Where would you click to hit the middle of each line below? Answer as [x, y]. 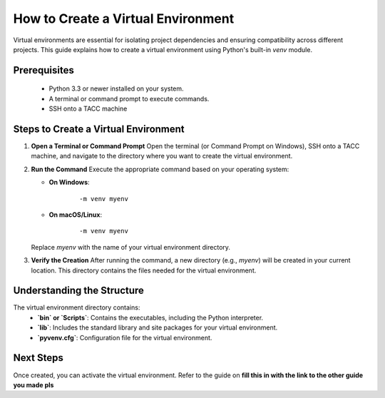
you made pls [34, 384]
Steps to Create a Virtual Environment [99, 129]
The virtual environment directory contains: [77, 307]
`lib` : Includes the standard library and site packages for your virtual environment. [158, 327]
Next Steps [38, 358]
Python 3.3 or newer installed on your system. [117, 88]
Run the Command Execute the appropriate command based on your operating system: [160, 169]
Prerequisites [43, 70]
